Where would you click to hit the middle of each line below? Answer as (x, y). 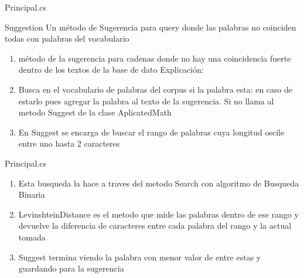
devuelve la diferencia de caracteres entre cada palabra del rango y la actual (155, 226)
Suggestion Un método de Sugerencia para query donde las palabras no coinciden (151, 27)
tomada (32, 237)
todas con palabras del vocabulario (67, 38)
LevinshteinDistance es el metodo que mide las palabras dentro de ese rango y (158, 214)
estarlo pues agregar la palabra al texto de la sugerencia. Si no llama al (146, 101)
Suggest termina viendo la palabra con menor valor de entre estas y (140, 257)
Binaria (32, 194)
